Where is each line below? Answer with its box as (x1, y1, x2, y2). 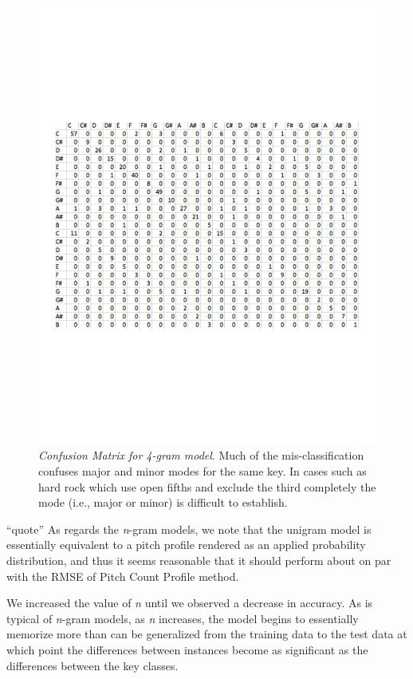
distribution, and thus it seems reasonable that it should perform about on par (6, 552, 391, 569)
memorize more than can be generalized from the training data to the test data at (6, 626, 407, 642)
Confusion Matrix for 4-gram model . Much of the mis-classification (38, 447, 364, 464)
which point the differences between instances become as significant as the (6, 641, 368, 658)
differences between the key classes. (6, 657, 179, 673)
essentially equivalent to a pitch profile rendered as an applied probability (6, 536, 366, 553)
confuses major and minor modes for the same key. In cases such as (38, 463, 367, 480)
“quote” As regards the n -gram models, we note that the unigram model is (6, 520, 372, 537)
